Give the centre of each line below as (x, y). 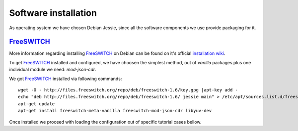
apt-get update (37, 104)
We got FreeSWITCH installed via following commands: (66, 79)
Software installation (53, 13)
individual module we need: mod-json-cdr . (53, 70)
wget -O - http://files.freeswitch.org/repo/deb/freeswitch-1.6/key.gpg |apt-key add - (128, 90)
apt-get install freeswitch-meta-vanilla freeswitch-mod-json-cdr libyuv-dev (115, 111)
